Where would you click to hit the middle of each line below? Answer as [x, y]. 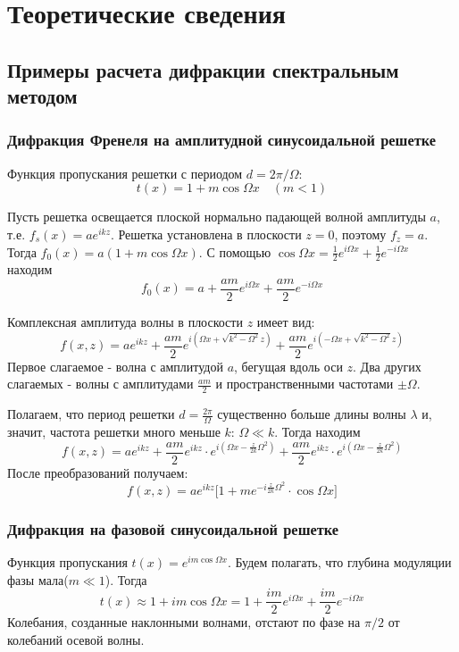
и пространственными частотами [305, 384]
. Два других [387, 366]
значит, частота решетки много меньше [114, 431]
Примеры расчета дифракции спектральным [203, 69]
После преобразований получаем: [98, 472]
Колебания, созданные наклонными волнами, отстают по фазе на [184, 622]
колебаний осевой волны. [76, 639]
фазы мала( [38, 579]
